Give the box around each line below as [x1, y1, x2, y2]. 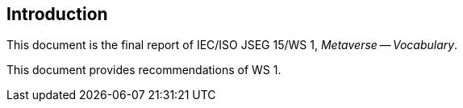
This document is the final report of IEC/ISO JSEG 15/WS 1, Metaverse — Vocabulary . [6, 38, 458, 52]
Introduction [6, 4, 108, 24]
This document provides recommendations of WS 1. [6, 63, 282, 77]
